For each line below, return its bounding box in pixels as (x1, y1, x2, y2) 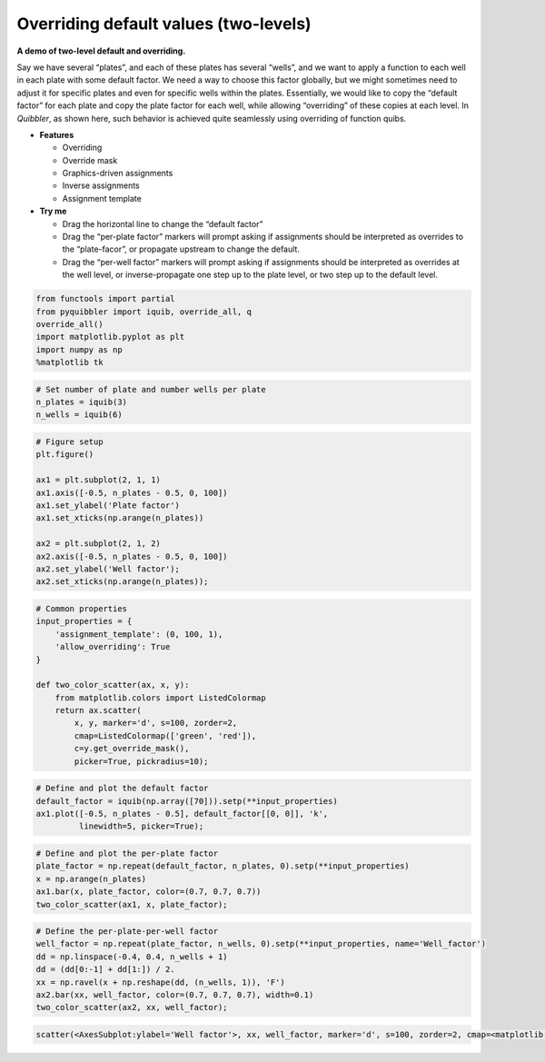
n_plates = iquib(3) (35, 397, 127, 408)
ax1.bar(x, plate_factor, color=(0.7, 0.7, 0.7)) (35, 887, 262, 897)
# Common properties (35, 603, 127, 613)
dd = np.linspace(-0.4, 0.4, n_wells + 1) (35, 951, 228, 962)
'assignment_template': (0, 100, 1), (54, 629, 223, 640)
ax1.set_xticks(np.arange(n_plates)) (35, 513, 204, 523)
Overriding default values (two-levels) (16, 14, 312, 34)
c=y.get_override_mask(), (74, 743, 190, 754)
